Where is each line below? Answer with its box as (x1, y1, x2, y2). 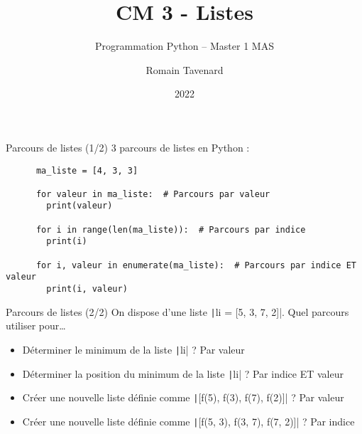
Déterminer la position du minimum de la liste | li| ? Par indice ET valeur (22, 366, 344, 381)
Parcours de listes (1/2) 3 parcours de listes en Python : (6, 139, 250, 154)
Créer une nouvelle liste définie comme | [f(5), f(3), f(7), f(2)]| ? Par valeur (22, 390, 344, 405)
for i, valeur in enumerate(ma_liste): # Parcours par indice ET (35, 260, 356, 270)
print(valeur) (46, 201, 113, 211)
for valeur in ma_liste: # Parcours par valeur (35, 189, 270, 199)
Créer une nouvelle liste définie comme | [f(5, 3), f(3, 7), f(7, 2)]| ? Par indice (22, 413, 355, 428)
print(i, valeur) (46, 284, 128, 295)
